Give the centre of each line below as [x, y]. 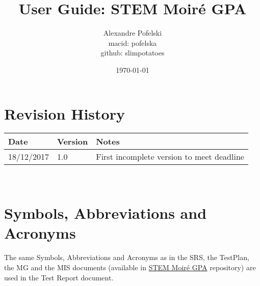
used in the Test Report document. [59, 277]
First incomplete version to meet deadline [170, 157]
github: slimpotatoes [133, 53]
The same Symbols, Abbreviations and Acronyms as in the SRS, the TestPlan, [127, 257]
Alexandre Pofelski [133, 33]
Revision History [64, 113]
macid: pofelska [133, 42]
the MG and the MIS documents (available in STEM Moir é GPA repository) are [130, 267]
